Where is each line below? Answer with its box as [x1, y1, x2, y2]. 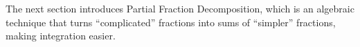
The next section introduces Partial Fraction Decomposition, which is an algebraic [6, 1, 354, 15]
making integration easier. [6, 28, 116, 43]
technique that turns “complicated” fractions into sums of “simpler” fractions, [6, 15, 336, 29]
